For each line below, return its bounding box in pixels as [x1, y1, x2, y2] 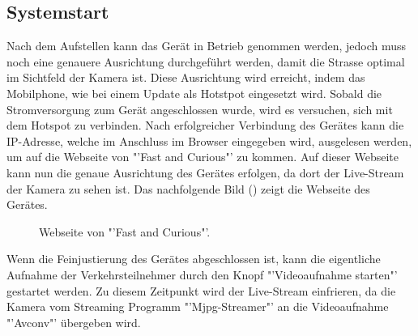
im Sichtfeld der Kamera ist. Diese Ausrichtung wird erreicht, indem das [6, 69, 365, 86]
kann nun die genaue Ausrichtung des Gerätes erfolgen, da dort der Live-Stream [6, 164, 404, 181]
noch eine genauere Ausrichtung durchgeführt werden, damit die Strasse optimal [6, 53, 405, 70]
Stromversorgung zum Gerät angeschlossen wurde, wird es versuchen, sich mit [6, 100, 393, 117]
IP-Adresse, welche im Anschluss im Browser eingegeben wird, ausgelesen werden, [6, 132, 412, 149]
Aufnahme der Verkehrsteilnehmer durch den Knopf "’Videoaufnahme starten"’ [6, 266, 398, 283]
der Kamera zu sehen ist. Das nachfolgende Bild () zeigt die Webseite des [6, 180, 370, 197]
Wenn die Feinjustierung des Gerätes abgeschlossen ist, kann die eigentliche [6, 250, 381, 267]
